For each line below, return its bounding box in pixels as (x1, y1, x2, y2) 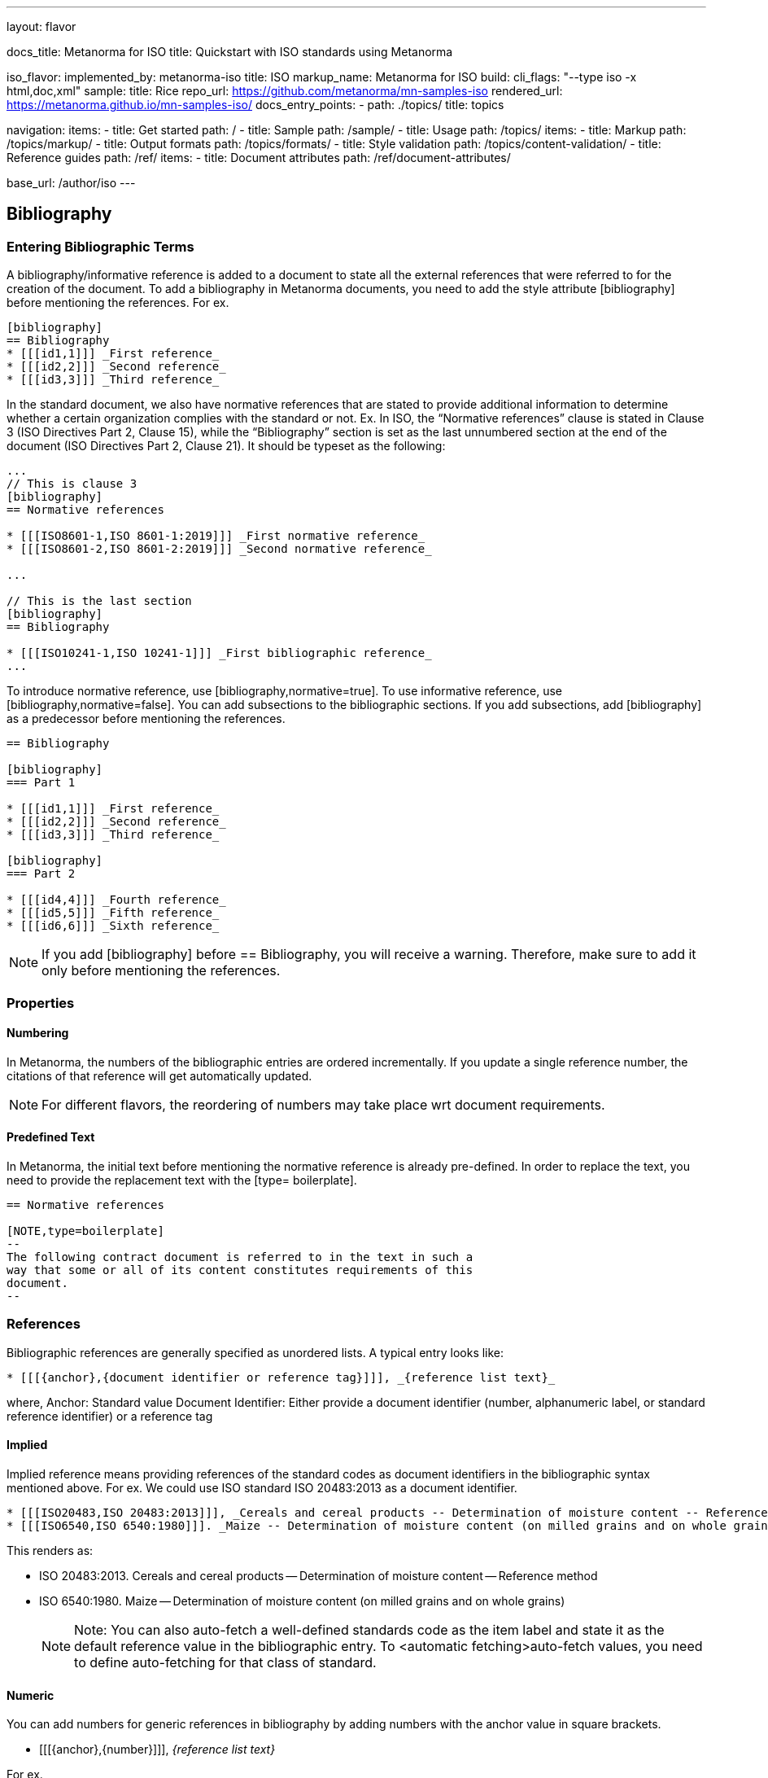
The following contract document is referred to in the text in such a (7, 1250, 473, 1264)
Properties (7, 994, 75, 1011)
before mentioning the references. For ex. (7, 296, 229, 310)
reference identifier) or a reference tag (7, 1408, 213, 1423)
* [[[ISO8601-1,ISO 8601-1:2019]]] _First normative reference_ (7, 529, 425, 543)
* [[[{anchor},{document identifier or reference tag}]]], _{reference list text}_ (7, 1370, 556, 1384)
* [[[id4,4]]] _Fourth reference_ (7, 893, 226, 907)
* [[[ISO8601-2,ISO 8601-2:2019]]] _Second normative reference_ (7, 542, 432, 556)
